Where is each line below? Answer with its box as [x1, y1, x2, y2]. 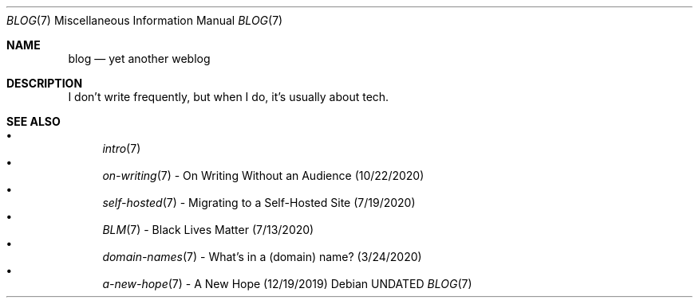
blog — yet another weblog [68, 52, 211, 65]
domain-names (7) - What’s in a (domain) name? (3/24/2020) [102, 250, 422, 263]
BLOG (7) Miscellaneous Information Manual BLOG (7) [6, 14, 283, 27]
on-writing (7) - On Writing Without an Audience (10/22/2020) [102, 169, 425, 182]
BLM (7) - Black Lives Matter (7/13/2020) [102, 223, 314, 236]
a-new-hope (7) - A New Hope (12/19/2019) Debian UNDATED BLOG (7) [102, 277, 472, 290]
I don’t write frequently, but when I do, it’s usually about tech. [68, 90, 389, 103]
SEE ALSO [6, 115, 61, 128]
